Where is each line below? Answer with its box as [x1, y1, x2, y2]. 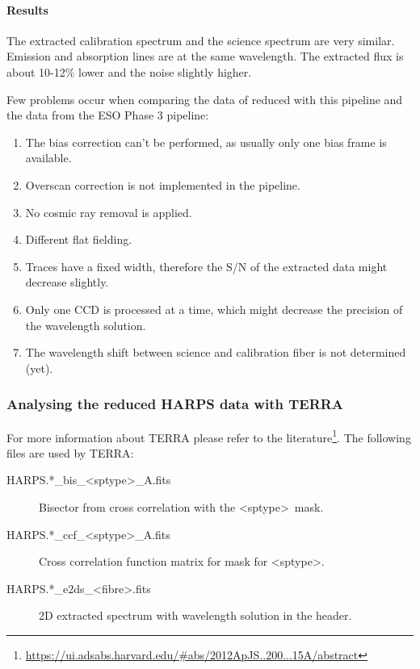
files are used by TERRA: [6, 444, 134, 461]
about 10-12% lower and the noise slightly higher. [6, 63, 252, 80]
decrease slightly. [25, 274, 109, 291]
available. [25, 149, 72, 166]
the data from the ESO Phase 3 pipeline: [6, 107, 209, 123]
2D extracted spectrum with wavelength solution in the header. [39, 607, 352, 624]
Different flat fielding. [25, 231, 132, 248]
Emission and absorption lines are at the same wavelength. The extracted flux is [6, 48, 404, 65]
